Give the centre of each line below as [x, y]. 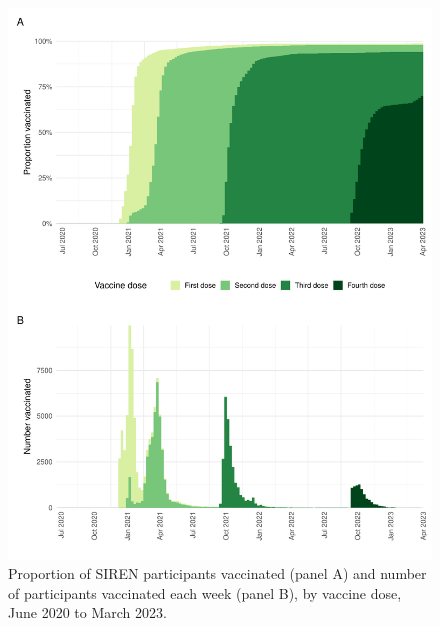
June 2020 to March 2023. [87, 612]
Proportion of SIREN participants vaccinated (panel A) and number [217, 573]
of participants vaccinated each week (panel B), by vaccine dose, [205, 592]
